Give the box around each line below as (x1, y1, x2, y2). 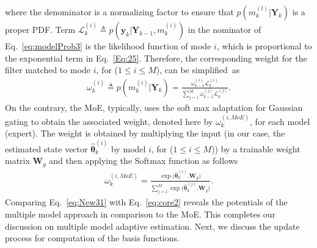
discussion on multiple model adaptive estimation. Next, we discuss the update (5, 219, 300, 232)
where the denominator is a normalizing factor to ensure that (5, 5, 234, 18)
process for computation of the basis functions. (5, 232, 180, 244)
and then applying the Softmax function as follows (49, 154, 238, 167)
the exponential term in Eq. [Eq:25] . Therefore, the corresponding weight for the (5, 51, 307, 64)
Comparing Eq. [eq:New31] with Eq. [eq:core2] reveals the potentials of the (5, 196, 288, 208)
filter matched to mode (5, 63, 91, 76)
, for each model (250, 115, 310, 127)
